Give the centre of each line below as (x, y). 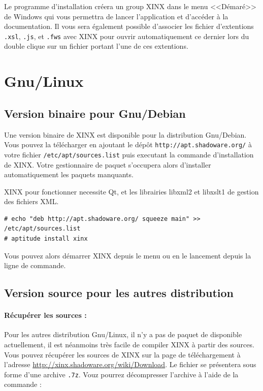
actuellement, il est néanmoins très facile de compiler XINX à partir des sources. (129, 345)
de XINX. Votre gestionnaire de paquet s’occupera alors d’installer (108, 164)
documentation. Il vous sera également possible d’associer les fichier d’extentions (129, 26)
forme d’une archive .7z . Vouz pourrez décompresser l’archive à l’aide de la (121, 374)
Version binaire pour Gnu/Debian (95, 113)
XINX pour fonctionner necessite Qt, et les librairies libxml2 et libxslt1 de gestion (131, 191)
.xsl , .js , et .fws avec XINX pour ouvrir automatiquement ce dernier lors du (127, 36)
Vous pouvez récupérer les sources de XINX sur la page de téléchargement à (122, 354)
